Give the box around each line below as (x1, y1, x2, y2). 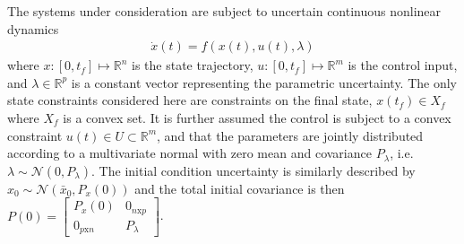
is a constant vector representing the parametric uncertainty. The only (71, 73, 458, 91)
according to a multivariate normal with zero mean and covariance (7, 144, 372, 162)
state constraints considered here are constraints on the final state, (7, 91, 373, 109)
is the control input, (348, 56, 458, 74)
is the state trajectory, (131, 56, 253, 74)
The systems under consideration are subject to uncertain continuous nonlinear (7, 2, 442, 20)
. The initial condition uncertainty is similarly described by (91, 161, 416, 179)
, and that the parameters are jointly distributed (157, 126, 424, 144)
